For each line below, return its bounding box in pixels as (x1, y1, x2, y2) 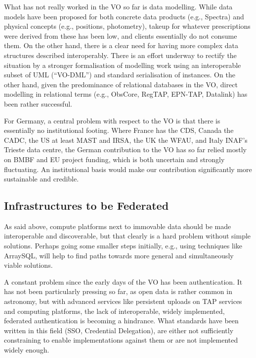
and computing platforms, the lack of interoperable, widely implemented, (4, 305, 225, 316)
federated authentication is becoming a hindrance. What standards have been (4, 315, 239, 326)
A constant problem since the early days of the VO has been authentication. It (4, 276, 243, 287)
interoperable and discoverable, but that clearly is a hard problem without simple (4, 231, 251, 241)
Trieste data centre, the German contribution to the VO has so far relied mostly (4, 144, 247, 155)
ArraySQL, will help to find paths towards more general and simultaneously (4, 250, 234, 260)
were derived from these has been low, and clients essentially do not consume (4, 30, 237, 41)
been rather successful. (4, 98, 72, 109)
